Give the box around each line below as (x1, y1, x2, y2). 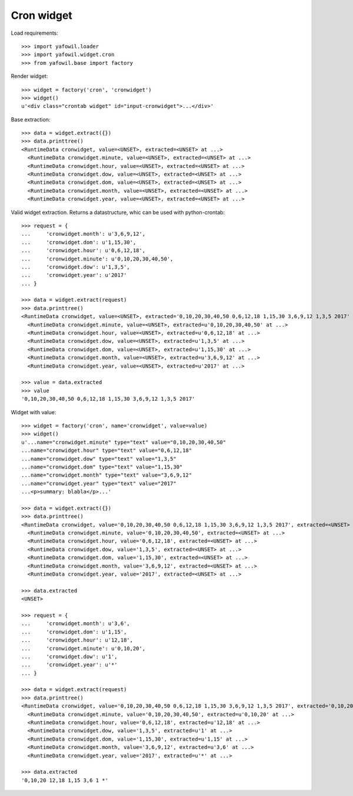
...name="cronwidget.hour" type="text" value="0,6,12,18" (21, 447, 192, 454)
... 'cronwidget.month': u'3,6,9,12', (21, 230, 146, 237)
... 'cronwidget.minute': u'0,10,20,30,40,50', (21, 255, 174, 262)
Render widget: (11, 72, 48, 80)
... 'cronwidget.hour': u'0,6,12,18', (21, 247, 146, 254)
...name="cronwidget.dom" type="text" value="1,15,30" (21, 463, 183, 470)
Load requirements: (11, 29, 59, 37)
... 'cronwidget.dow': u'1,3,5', (21, 263, 131, 270)
